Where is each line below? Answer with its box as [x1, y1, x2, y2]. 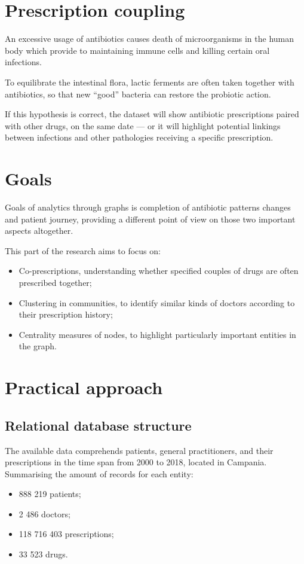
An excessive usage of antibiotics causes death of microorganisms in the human [5, 32, 294, 45]
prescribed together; [19, 276, 92, 288]
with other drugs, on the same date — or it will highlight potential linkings [5, 119, 281, 132]
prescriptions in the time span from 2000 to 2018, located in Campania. [5, 456, 267, 468]
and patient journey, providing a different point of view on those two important [5, 212, 296, 225]
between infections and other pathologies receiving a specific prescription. [5, 131, 274, 144]
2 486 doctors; [19, 507, 70, 520]
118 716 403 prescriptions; [19, 528, 114, 540]
